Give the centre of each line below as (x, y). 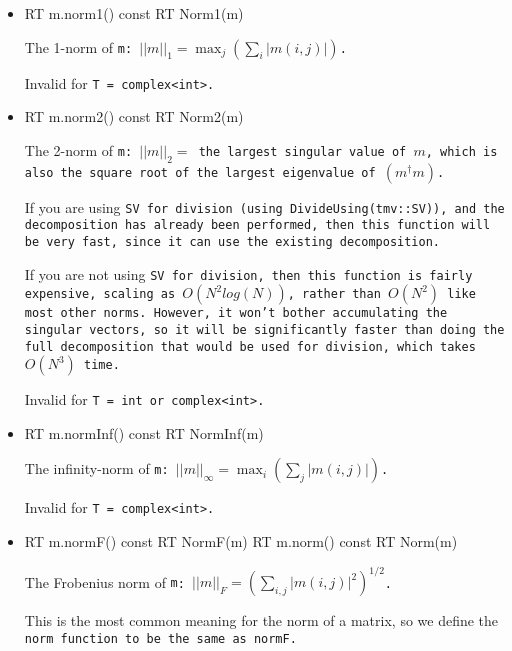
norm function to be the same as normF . (160, 638)
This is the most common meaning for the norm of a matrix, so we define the (261, 620)
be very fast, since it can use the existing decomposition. (232, 241)
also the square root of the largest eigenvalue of (200, 172)
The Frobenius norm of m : (104, 581)
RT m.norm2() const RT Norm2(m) (134, 116)
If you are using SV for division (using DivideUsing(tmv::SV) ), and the (264, 206)
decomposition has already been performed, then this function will (257, 225)
